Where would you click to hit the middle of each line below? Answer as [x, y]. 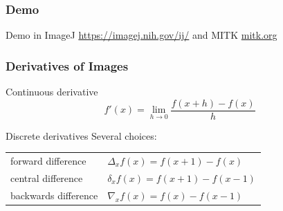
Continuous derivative [52, 92]
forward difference [48, 161]
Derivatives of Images [67, 65]
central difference [47, 177]
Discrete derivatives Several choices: [81, 135]
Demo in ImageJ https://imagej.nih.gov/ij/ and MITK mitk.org [141, 35]
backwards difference [54, 195]
